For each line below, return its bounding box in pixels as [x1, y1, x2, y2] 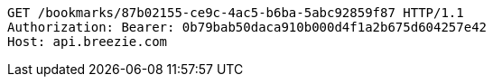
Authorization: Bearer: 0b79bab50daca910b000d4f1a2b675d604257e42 [7, 20, 488, 34]
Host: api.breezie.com [7, 34, 168, 49]
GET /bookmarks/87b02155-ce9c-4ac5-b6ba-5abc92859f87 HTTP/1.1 [7, 5, 464, 20]
